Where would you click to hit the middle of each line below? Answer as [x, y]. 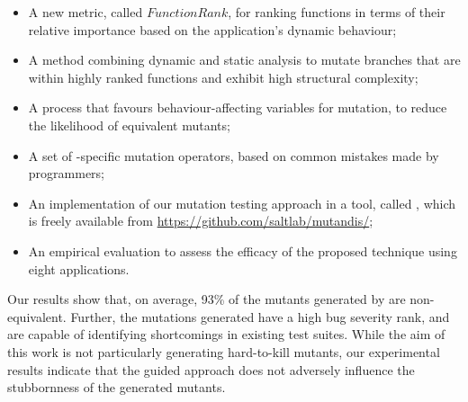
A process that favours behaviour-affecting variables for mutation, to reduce [238, 107]
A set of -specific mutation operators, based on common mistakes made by [234, 155]
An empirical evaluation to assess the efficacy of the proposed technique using [243, 250]
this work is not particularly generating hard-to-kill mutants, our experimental [224, 351]
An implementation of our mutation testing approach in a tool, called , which [242, 203]
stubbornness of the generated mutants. [117, 387]
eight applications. [79, 268]
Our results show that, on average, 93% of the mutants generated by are [207, 299]
